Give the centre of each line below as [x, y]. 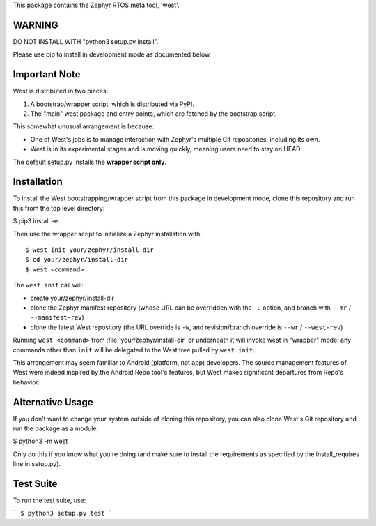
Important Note [47, 74]
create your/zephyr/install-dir [72, 298]
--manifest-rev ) [57, 317]
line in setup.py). [37, 464]
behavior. [26, 382]
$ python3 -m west [40, 441]
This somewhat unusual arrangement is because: [84, 126]
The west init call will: [48, 285]
